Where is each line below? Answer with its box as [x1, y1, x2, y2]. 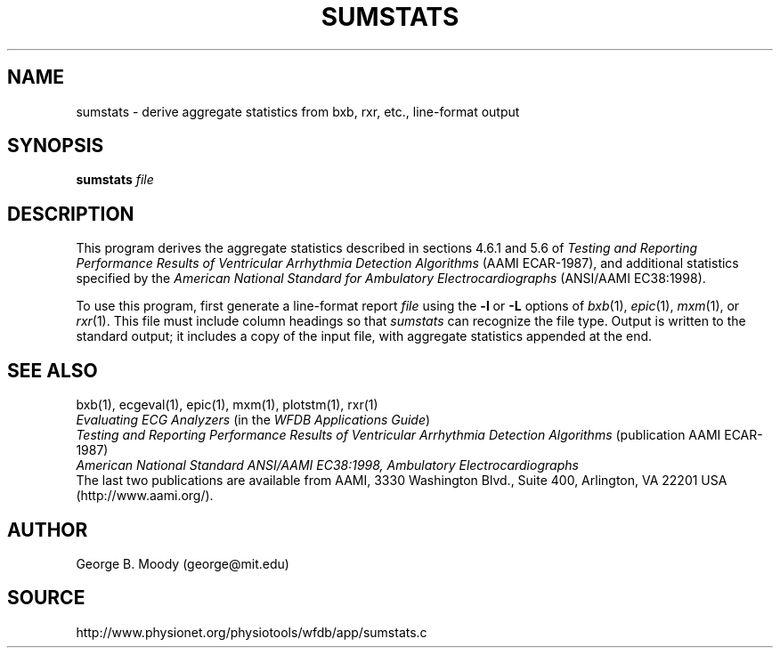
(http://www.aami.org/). [76, 488, 214, 504]
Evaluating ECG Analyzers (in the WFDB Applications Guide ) [76, 412, 431, 428]
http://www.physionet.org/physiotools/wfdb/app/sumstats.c [76, 624, 427, 640]
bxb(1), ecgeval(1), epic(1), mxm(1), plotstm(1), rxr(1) [76, 397, 378, 413]
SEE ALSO [7, 359, 98, 382]
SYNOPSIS [7, 134, 104, 158]
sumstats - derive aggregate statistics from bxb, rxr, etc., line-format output [76, 103, 520, 119]
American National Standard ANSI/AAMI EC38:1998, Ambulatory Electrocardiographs [76, 457, 579, 473]
